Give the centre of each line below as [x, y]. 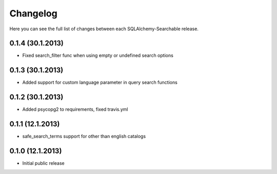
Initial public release [44, 163]
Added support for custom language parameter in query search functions [100, 83]
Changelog [33, 13]
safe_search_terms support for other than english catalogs [84, 137]
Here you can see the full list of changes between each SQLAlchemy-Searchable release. [104, 29]
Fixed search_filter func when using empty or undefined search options [98, 55]
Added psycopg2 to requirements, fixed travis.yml [75, 109]
